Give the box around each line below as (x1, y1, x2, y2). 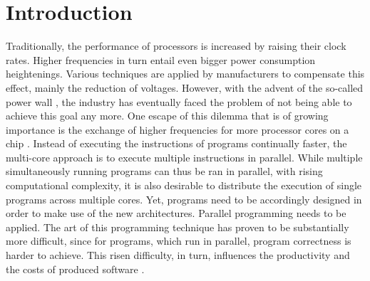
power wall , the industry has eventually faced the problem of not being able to (6, 94, 352, 109)
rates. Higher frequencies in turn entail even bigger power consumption (6, 52, 316, 67)
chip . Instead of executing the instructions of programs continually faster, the (6, 136, 347, 151)
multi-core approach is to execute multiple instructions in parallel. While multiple (6, 149, 363, 164)
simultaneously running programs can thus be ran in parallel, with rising (6, 164, 323, 179)
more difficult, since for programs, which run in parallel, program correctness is (6, 233, 351, 248)
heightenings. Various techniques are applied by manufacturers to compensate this (6, 66, 365, 81)
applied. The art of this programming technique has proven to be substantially (6, 219, 349, 234)
